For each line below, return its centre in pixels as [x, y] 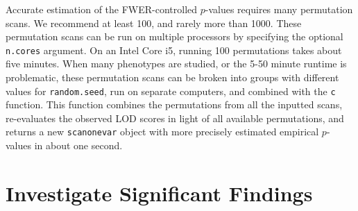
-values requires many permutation [279, 9]
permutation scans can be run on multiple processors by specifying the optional [174, 36]
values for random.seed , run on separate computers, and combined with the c [171, 91]
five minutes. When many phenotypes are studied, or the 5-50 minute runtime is [176, 64]
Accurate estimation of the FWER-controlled [102, 9]
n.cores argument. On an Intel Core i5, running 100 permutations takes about [174, 50]
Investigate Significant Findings [159, 193]
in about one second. [78, 145]
